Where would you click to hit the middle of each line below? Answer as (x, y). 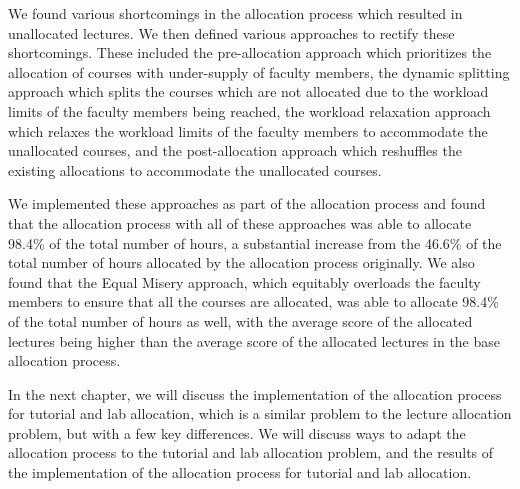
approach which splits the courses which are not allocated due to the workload (248, 91)
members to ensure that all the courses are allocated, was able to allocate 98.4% (253, 301)
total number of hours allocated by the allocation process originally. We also (241, 262)
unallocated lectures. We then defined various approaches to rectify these (231, 32)
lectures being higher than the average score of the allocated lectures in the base (254, 340)
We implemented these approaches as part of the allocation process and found (247, 203)
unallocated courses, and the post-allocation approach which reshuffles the (235, 150)
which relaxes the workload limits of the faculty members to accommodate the (248, 130)
